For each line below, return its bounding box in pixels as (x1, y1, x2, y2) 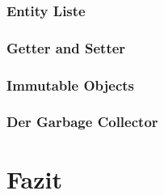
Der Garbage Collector (6, 112, 158, 132)
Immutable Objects (6, 74, 134, 95)
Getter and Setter (6, 37, 126, 57)
